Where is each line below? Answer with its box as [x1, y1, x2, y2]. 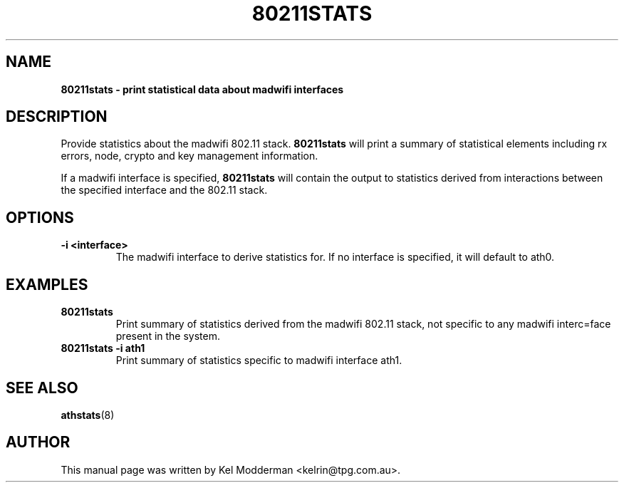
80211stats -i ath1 [61, 342, 145, 355]
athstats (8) [61, 408, 115, 421]
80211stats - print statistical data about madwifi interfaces [61, 83, 344, 95]
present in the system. [115, 330, 221, 343]
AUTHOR [6, 433, 71, 452]
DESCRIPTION [6, 108, 108, 126]
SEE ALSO [6, 378, 78, 397]
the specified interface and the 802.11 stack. [61, 184, 268, 197]
